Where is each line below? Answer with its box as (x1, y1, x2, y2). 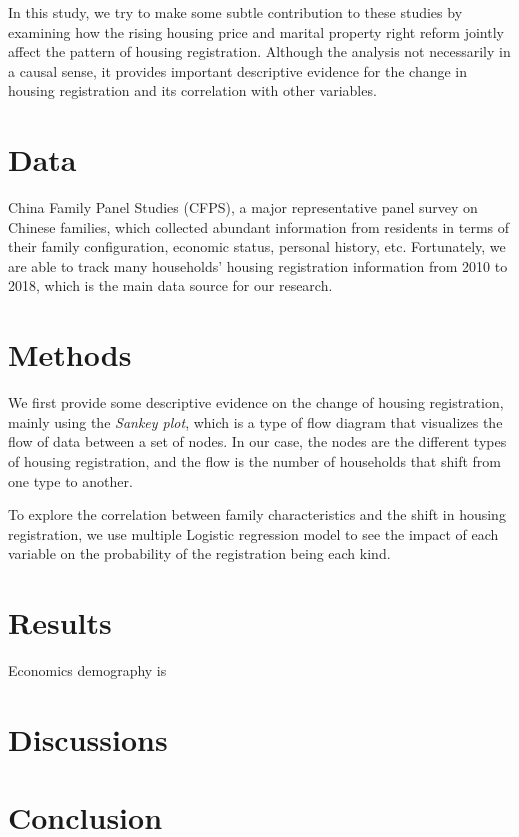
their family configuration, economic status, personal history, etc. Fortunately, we (8, 236, 506, 257)
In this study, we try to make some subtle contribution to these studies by (8, 2, 463, 22)
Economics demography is (8, 660, 167, 681)
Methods (8, 334, 132, 375)
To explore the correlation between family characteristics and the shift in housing (8, 504, 506, 525)
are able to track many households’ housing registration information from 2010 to (8, 255, 508, 276)
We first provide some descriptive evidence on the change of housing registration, (8, 392, 504, 413)
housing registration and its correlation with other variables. (8, 80, 377, 101)
